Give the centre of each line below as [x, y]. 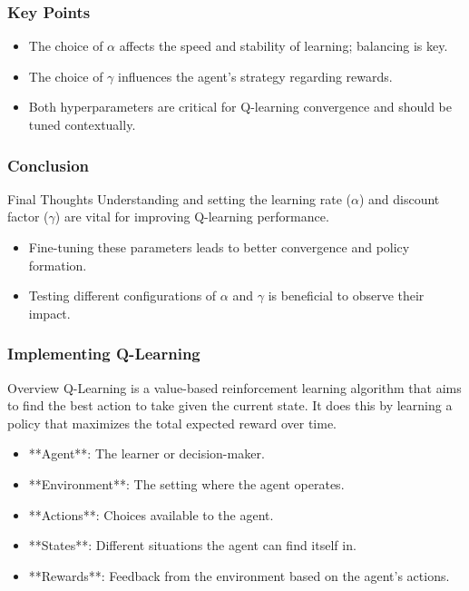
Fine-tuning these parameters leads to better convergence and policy [219, 247]
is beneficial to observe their [346, 295]
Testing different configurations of [122, 295]
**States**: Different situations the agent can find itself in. [192, 545]
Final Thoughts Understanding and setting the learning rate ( [179, 198]
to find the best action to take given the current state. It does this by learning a [230, 405]
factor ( [28, 217]
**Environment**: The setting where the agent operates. [186, 483]
